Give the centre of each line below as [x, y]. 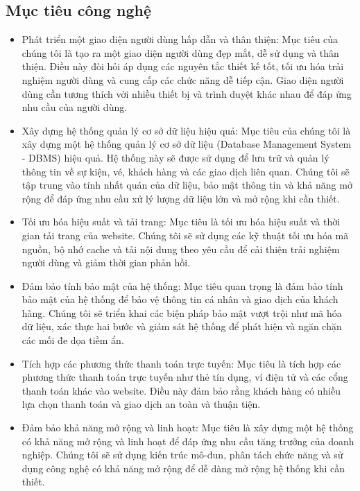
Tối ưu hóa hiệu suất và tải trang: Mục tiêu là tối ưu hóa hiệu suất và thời [181, 222]
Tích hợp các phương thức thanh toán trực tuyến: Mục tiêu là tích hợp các [181, 363]
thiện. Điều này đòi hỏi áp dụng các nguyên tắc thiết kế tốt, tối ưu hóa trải [183, 66]
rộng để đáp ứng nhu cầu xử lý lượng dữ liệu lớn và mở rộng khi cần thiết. [181, 198]
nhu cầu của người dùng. [75, 107]
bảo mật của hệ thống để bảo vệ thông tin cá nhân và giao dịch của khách [180, 299]
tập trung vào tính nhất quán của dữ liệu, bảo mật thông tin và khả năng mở [187, 185]
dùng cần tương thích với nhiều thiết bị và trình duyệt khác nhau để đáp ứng [187, 93]
